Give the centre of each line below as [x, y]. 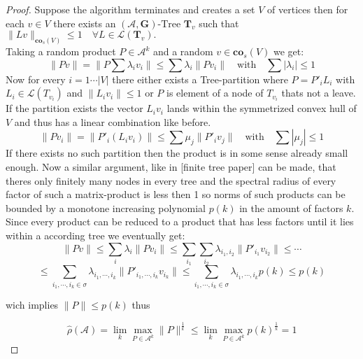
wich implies [32, 305]
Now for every [36, 79]
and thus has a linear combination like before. [113, 121]
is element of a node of [215, 93]
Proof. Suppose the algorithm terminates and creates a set [130, 9]
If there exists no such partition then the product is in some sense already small [177, 153]
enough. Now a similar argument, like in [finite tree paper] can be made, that [171, 167]
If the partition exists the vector [74, 108]
